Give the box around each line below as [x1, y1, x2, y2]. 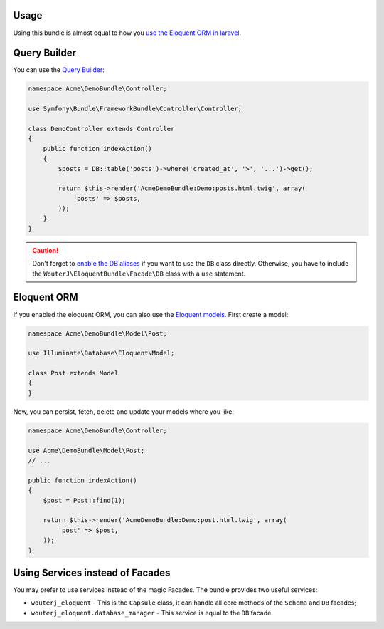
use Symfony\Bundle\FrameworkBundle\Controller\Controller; [28, 105, 242, 113]
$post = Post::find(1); [43, 496, 126, 504]
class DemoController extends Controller [28, 125, 175, 132]
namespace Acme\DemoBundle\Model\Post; [28, 329, 167, 338]
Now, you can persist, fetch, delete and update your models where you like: [13, 407, 235, 416]
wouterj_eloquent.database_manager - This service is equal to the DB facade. [31, 608, 273, 617]
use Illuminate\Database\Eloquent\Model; [28, 349, 175, 358]
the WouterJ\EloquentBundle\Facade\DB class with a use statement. [32, 269, 246, 278]
